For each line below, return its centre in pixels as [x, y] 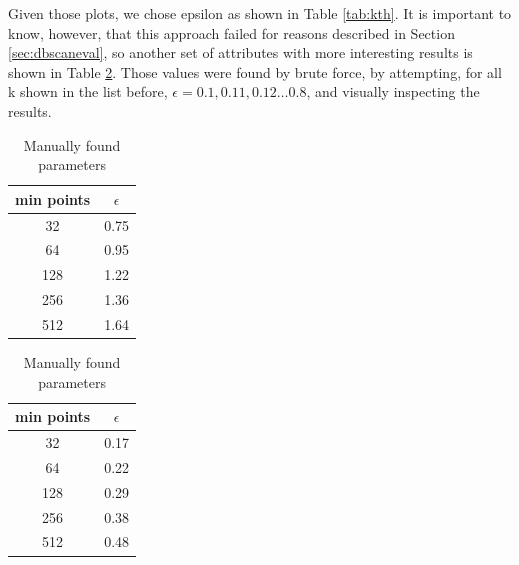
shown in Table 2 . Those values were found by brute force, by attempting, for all [255, 71]
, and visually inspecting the [393, 91]
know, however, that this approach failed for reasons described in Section [231, 32]
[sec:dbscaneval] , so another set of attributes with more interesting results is [240, 52]
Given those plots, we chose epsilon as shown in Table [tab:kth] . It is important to [260, 13]
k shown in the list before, [88, 91]
